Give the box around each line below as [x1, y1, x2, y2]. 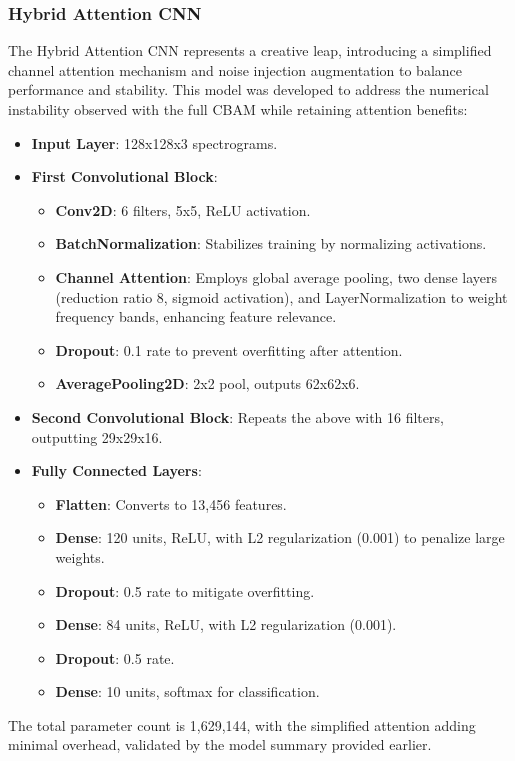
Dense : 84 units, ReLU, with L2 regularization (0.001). [55, 614, 397, 635]
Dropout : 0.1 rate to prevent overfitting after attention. [55, 339, 403, 360]
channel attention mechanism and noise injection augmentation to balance [8, 59, 462, 80]
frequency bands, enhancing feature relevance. [55, 306, 337, 327]
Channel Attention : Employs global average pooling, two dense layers [55, 266, 497, 287]
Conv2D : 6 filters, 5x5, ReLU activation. [55, 199, 311, 220]
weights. [55, 546, 105, 567]
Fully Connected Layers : [31, 460, 202, 481]
